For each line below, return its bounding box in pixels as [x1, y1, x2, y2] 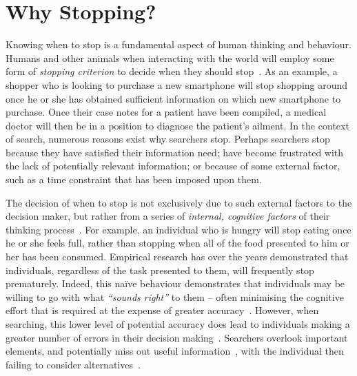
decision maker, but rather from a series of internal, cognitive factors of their [6, 209, 330, 223]
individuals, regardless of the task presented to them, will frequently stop [6, 262, 314, 277]
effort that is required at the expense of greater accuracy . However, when [6, 303, 319, 317]
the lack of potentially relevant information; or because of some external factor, [6, 158, 340, 173]
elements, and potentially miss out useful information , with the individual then [6, 344, 344, 358]
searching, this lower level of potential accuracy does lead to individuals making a [6, 317, 350, 331]
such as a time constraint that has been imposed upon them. [6, 172, 262, 187]
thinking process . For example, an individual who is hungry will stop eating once [6, 222, 351, 236]
